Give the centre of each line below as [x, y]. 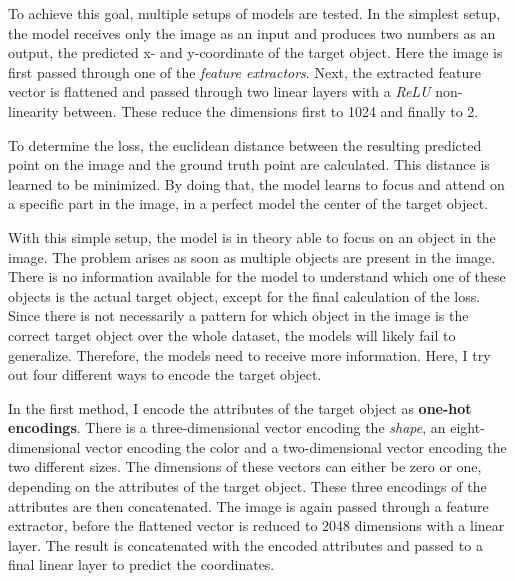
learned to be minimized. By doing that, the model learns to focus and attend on [256, 183]
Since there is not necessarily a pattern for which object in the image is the [238, 315]
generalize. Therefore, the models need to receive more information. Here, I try [249, 354]
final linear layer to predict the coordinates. [141, 564]
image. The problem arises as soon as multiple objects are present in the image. [252, 256]
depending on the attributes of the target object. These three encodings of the [247, 486]
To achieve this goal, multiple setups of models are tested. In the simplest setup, [254, 13]
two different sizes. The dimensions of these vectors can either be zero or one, [245, 466]
